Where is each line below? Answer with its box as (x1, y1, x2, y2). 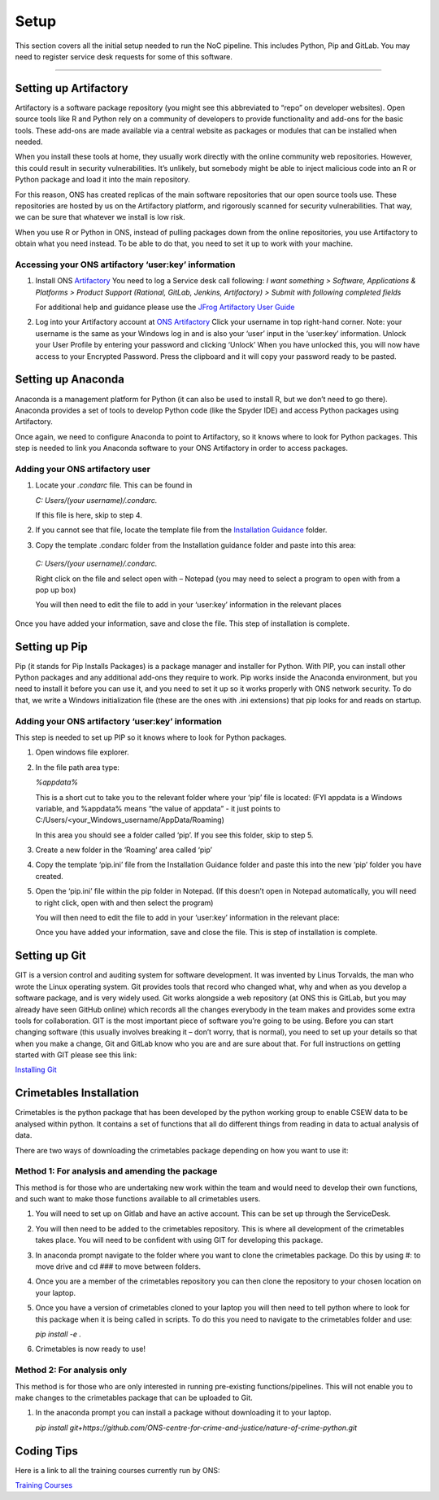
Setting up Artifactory (15, 81, 129, 95)
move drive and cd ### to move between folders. (35, 1262, 201, 1271)
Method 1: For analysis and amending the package (15, 1165, 218, 1177)
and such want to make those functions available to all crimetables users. (15, 1194, 261, 1204)
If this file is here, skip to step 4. (35, 510, 142, 520)
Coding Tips (15, 1444, 79, 1458)
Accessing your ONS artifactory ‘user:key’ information (15, 259, 236, 270)
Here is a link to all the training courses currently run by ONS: (15, 1465, 220, 1475)
